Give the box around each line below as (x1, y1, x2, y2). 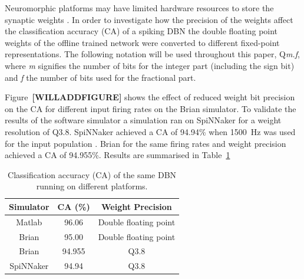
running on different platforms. (36, 180, 148, 192)
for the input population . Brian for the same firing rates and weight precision (5, 137, 286, 149)
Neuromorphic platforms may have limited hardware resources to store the (5, 2, 274, 14)
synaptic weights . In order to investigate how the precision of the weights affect (5, 13, 293, 25)
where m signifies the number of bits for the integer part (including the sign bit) (5, 59, 295, 71)
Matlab (16, 215, 42, 228)
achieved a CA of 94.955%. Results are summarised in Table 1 (5, 149, 230, 161)
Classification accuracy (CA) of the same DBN (8, 168, 177, 180)
